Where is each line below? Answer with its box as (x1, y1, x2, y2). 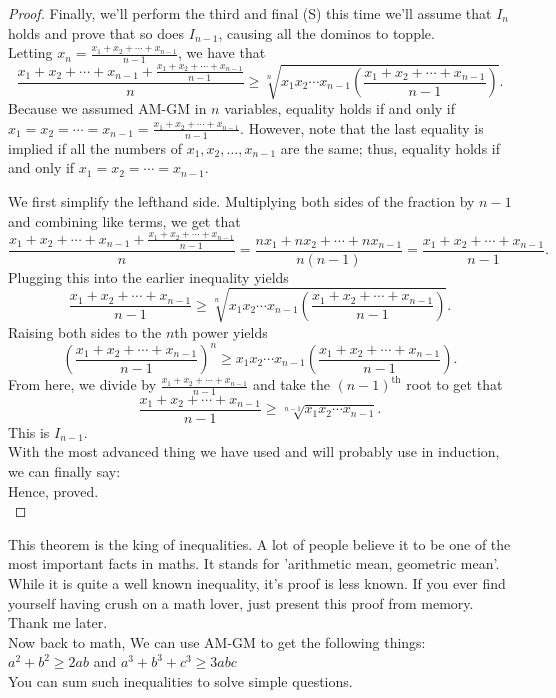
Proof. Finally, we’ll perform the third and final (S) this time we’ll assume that (8, 3, 492, 23)
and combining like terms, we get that (8, 210, 241, 231)
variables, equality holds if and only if (224, 98, 456, 119)
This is (8, 421, 50, 442)
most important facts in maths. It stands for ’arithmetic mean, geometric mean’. (8, 553, 500, 574)
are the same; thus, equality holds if (280, 137, 500, 158)
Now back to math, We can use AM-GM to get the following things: (8, 631, 426, 652)
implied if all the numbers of (8, 137, 182, 158)
